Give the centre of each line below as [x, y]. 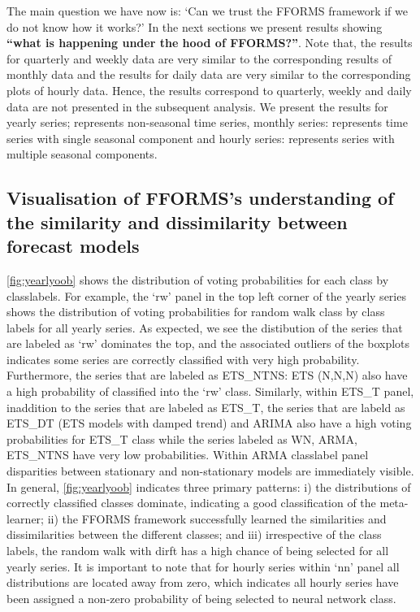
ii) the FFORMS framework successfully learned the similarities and [217, 518]
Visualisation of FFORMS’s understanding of [200, 198]
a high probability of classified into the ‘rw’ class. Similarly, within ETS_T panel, [210, 391]
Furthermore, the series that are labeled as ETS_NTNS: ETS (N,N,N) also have [207, 375]
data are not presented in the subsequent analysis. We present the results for [197, 106]
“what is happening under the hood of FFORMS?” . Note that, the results [210, 43]
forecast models [73, 246]
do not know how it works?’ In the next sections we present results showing [195, 26]
